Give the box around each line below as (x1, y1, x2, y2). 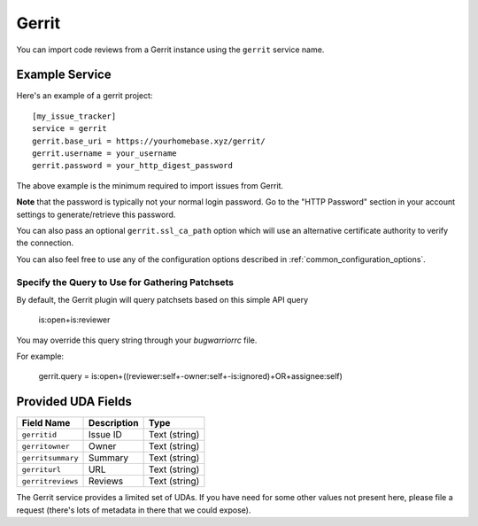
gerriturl (21, 465, 62, 474)
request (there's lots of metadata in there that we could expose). (16, 505, 251, 515)
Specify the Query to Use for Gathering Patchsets (16, 275, 235, 288)
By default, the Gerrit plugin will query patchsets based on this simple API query (16, 294, 309, 305)
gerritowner (21, 441, 70, 451)
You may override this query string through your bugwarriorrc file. (16, 335, 258, 345)
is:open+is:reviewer (38, 314, 111, 325)
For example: (16, 351, 65, 362)
